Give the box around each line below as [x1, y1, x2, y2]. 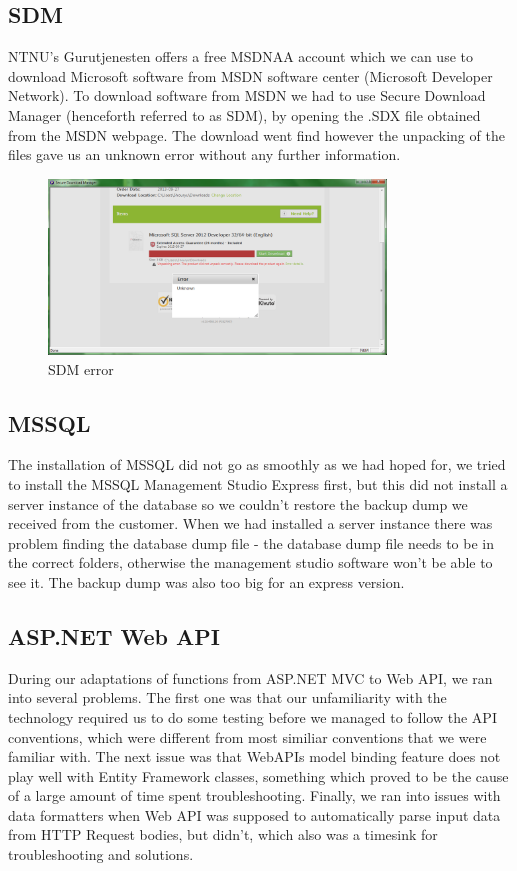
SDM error [48, 358, 114, 379]
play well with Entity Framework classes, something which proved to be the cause [8, 765, 509, 786]
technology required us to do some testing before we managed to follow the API [8, 706, 497, 727]
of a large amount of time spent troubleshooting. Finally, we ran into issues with [8, 785, 501, 806]
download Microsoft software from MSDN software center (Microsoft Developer [8, 65, 493, 86]
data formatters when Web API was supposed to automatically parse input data [8, 804, 501, 825]
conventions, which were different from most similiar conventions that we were [8, 726, 487, 747]
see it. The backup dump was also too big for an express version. [8, 571, 405, 592]
